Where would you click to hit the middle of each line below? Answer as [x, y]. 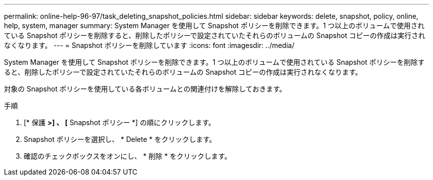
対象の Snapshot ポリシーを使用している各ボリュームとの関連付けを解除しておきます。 [145, 89]
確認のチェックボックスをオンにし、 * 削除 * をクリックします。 [128, 156]
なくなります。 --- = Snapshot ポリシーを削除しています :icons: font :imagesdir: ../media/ [149, 45]
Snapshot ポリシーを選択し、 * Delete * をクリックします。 [120, 139]
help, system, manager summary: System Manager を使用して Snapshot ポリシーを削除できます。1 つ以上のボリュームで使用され [214, 25]
